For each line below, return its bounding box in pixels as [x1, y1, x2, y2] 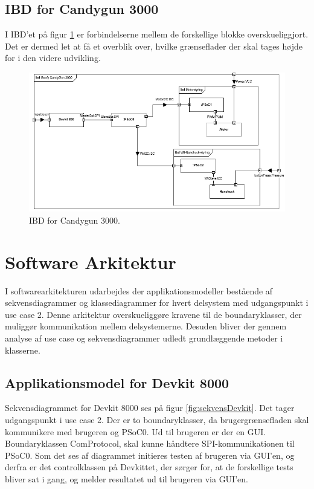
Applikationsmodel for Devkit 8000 [5, 373, 229, 392]
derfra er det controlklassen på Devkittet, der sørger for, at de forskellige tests [5, 461, 293, 473]
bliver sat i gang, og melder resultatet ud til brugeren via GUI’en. [5, 472, 248, 485]
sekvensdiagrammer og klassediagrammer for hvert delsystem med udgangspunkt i [5, 296, 309, 309]
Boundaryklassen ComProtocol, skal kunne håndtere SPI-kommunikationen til [5, 437, 295, 450]
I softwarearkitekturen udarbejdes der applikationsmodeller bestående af [5, 284, 273, 297]
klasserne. [5, 343, 40, 356]
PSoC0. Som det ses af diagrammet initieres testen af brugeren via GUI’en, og [5, 449, 295, 461]
